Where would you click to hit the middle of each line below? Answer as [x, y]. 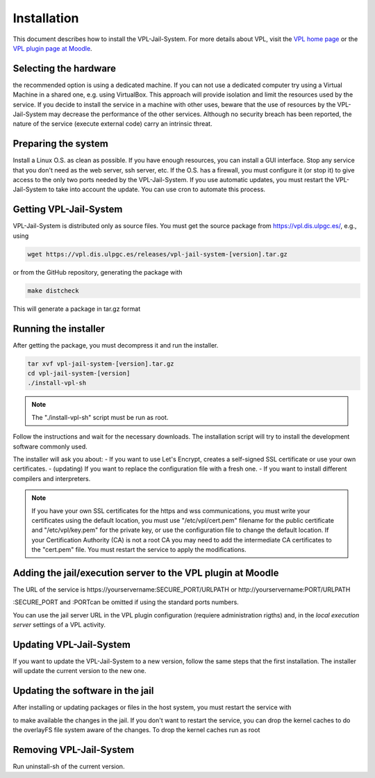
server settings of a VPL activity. [59, 625]
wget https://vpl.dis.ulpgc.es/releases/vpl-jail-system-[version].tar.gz [158, 254]
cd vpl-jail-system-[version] [79, 373]
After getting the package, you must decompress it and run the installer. [116, 345]
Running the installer [59, 329]
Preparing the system [61, 144]
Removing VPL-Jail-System [74, 750]
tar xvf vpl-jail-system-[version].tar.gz [101, 364]
